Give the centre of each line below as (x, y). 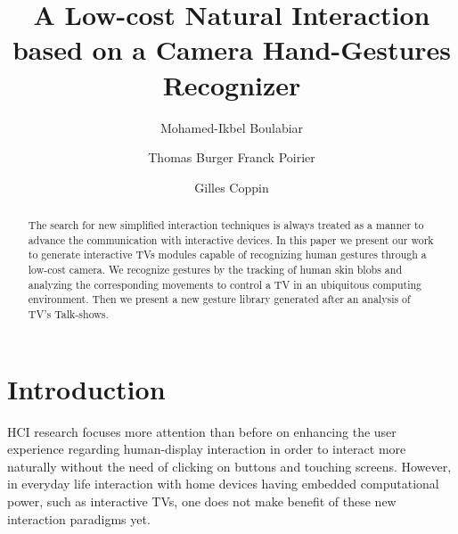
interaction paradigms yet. (79, 518)
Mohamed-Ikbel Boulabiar (232, 127)
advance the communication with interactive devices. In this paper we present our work (231, 239)
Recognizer (232, 84)
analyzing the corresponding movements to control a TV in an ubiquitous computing (225, 284)
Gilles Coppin (232, 187)
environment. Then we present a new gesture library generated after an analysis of (219, 299)
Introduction (86, 388)
